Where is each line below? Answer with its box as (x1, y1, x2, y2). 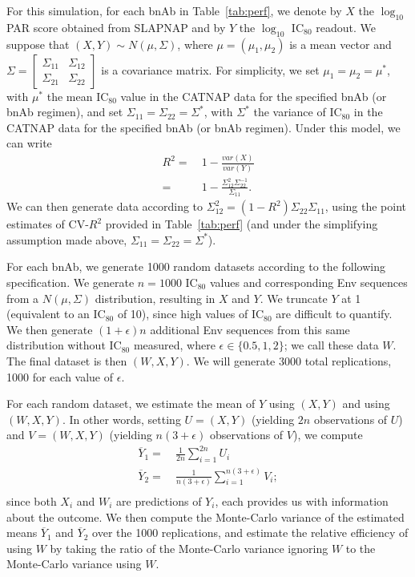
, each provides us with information (215, 493, 389, 510)
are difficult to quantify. (276, 305, 393, 322)
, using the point (324, 198, 407, 215)
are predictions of (116, 493, 202, 510)
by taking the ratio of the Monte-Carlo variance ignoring (50, 539, 328, 556)
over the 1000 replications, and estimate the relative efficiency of (92, 524, 409, 541)
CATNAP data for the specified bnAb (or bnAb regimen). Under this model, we (6, 119, 401, 135)
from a (6, 289, 39, 306)
